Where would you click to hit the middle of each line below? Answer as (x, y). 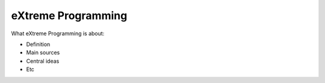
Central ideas (43, 61)
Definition (38, 44)
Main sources (43, 53)
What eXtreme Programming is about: (58, 33)
